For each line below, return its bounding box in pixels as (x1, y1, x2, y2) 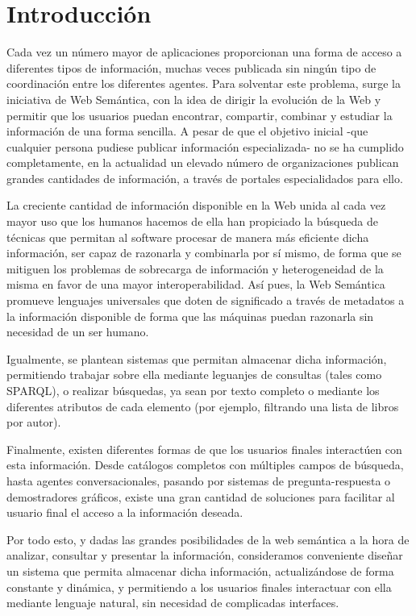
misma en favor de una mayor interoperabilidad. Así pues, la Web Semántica (6, 276, 385, 293)
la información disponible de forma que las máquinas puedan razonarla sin (6, 307, 374, 324)
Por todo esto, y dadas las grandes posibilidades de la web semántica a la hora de (6, 531, 410, 547)
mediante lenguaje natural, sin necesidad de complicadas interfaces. (6, 594, 339, 611)
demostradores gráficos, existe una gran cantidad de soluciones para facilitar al (6, 488, 395, 505)
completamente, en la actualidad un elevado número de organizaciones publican (6, 154, 399, 171)
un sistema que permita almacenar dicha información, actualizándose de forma (6, 562, 394, 579)
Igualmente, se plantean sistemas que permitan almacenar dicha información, (6, 350, 387, 367)
